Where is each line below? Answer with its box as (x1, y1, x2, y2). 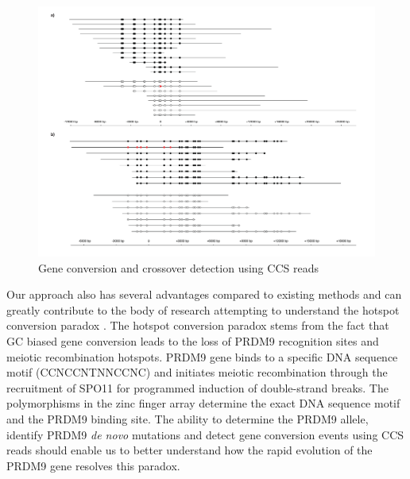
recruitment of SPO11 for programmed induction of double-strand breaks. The (6, 379, 389, 396)
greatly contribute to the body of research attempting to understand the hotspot (6, 301, 400, 318)
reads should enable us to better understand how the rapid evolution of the (6, 442, 373, 458)
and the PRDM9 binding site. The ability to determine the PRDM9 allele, (6, 411, 369, 427)
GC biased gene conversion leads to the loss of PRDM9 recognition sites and (6, 333, 379, 350)
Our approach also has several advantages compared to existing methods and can (6, 286, 402, 303)
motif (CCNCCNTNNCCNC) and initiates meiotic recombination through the (6, 364, 388, 380)
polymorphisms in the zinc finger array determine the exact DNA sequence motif (6, 395, 400, 411)
